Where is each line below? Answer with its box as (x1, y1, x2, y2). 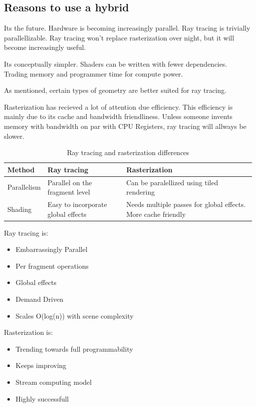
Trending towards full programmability (15, 343, 133, 354)
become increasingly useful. (4, 42, 86, 52)
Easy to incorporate (47, 199, 107, 209)
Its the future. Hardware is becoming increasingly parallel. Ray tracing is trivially (4, 23, 251, 33)
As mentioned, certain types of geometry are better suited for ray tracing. (4, 85, 226, 95)
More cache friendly (126, 208, 186, 219)
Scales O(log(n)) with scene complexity (15, 310, 134, 321)
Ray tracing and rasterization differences (66, 147, 190, 158)
